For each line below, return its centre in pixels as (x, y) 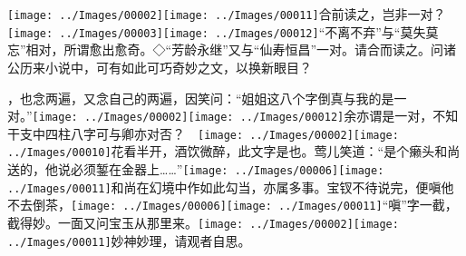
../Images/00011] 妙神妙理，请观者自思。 (129, 240)
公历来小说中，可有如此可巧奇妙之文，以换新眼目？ (160, 67)
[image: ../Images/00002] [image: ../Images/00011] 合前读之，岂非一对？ (227, 14)
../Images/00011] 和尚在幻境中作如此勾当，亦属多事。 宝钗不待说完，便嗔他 (231, 187)
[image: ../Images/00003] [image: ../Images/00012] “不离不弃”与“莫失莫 (223, 31)
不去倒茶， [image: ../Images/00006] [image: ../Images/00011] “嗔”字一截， (233, 205)
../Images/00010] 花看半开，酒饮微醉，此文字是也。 (161, 151)
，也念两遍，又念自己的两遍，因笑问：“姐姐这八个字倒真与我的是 (201, 98)
